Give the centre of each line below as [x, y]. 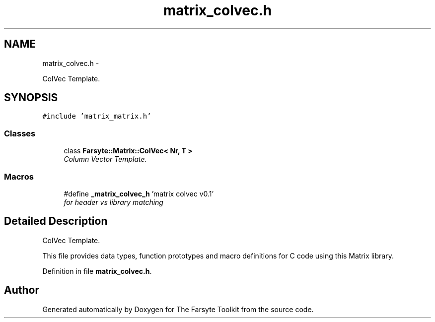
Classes [20, 133]
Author [22, 290]
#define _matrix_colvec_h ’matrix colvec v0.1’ [139, 193]
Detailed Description [56, 221]
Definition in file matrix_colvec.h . [97, 271]
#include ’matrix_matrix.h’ [97, 116]
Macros [19, 176]
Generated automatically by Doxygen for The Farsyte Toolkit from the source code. [178, 309]
